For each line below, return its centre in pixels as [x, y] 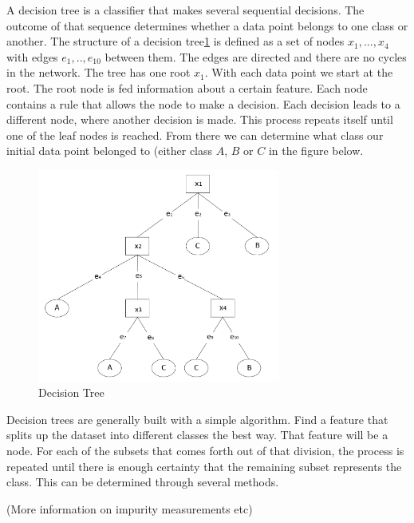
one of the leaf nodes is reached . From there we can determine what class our [195, 135]
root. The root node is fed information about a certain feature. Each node [187, 87]
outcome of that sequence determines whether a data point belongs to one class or [207, 25]
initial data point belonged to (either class [110, 151]
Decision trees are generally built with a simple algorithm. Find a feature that [197, 419]
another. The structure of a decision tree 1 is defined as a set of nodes [175, 41]
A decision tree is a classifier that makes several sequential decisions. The [185, 10]
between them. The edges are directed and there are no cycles [256, 56]
